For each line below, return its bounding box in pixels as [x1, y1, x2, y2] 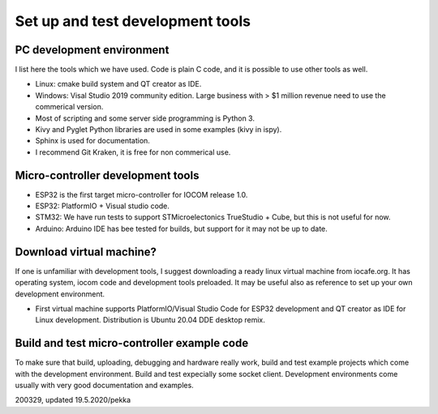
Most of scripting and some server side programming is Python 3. [35, 113, 255, 123]
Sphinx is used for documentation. [35, 136, 150, 146]
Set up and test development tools [15, 12, 251, 30]
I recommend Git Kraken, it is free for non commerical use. [35, 147, 231, 157]
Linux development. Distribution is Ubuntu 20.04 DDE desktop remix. [35, 315, 265, 325]
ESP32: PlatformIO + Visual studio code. [35, 201, 170, 211]
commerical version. [35, 102, 104, 112]
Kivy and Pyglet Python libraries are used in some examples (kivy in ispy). [35, 125, 282, 134]
